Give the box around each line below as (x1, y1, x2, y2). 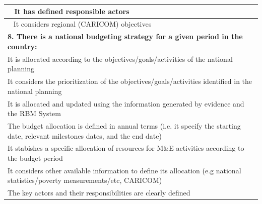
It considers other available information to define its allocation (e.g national (8, 165, 241, 175)
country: (8, 41, 37, 51)
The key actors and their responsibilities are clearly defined (8, 187, 190, 198)
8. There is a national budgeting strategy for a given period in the (8, 31, 243, 42)
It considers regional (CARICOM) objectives (13, 19, 152, 29)
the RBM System (8, 108, 61, 119)
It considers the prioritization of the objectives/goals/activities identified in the (8, 76, 252, 86)
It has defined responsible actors (14, 6, 129, 16)
